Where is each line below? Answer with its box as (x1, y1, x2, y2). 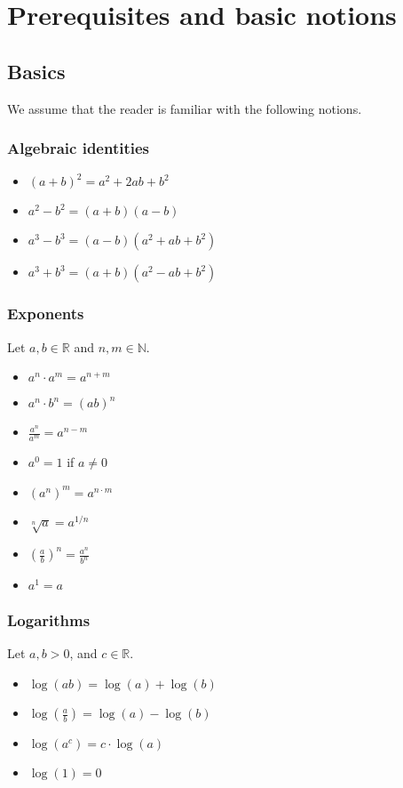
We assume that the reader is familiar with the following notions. (7, 99, 362, 117)
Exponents (7, 302, 84, 325)
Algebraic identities (7, 137, 149, 159)
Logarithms (7, 609, 91, 631)
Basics (7, 57, 66, 84)
